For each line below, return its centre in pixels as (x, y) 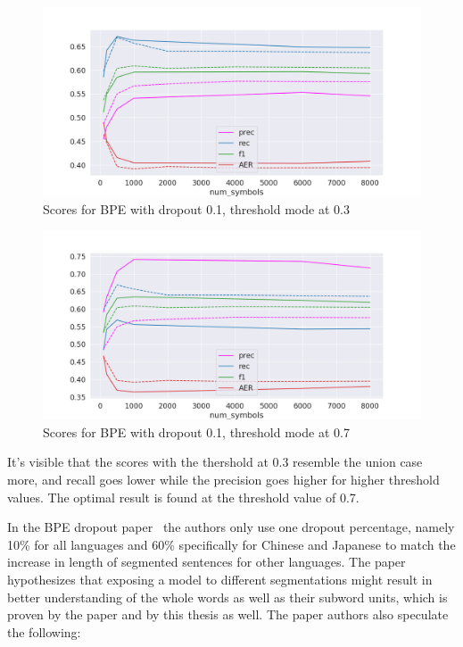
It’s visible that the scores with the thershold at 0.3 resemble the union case (215, 462)
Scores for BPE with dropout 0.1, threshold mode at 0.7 (196, 431)
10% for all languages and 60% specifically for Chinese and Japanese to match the (231, 544)
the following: (44, 631)
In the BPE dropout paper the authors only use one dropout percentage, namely (231, 527)
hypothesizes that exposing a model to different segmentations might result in (220, 579)
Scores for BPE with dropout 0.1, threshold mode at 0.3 (196, 208)
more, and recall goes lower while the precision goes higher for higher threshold (223, 479)
